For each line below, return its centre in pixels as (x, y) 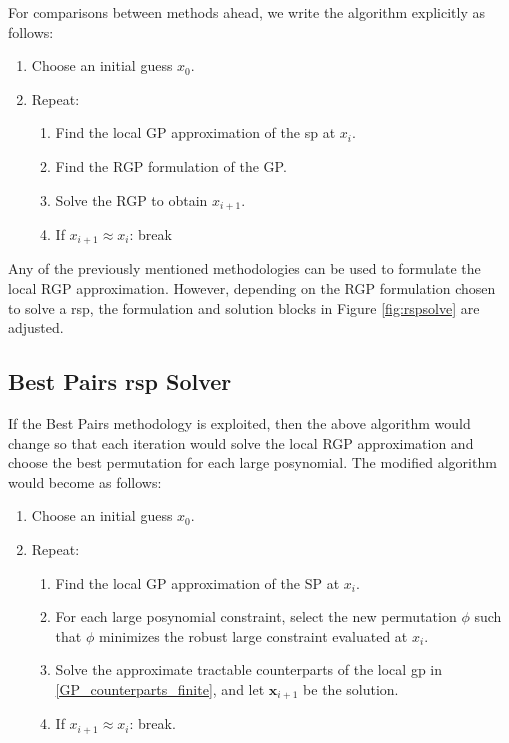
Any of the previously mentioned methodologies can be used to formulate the (244, 268)
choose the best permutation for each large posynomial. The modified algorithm (252, 462)
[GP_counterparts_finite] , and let (160, 688)
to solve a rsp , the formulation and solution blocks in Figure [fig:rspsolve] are (244, 307)
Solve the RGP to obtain (131, 199)
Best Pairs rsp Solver (120, 381)
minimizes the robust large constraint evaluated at (253, 635)
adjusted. (36, 327)
